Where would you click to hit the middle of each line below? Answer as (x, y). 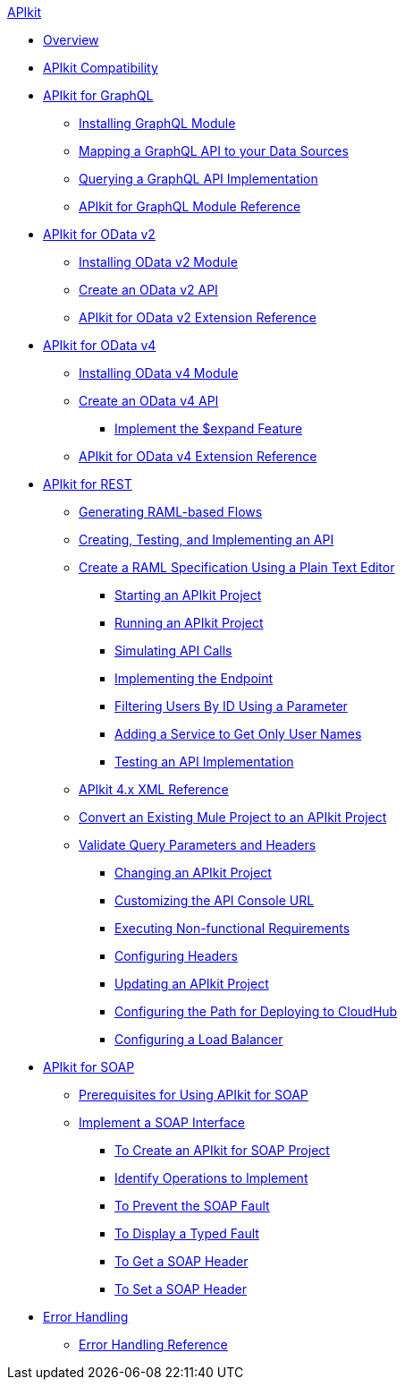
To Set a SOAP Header (181, 1289)
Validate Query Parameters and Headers (198, 845)
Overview (71, 40)
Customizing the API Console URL (215, 900)
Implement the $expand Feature (209, 428)
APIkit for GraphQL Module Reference (190, 206)
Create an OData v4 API (149, 401)
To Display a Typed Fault (187, 1233)
